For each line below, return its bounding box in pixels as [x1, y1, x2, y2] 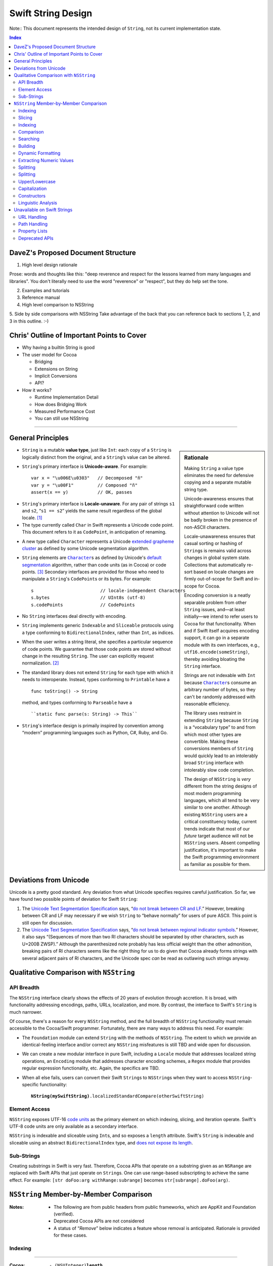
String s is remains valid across [184, 547, 251, 553]
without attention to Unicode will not [184, 509, 260, 516]
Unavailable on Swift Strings [14, 207, 73, 213]
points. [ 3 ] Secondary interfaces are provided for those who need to [22, 569, 164, 575]
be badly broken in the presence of [184, 517, 257, 523]
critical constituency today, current [184, 818, 257, 825]
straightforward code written [184, 503, 244, 509]
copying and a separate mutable [184, 479, 252, 486]
